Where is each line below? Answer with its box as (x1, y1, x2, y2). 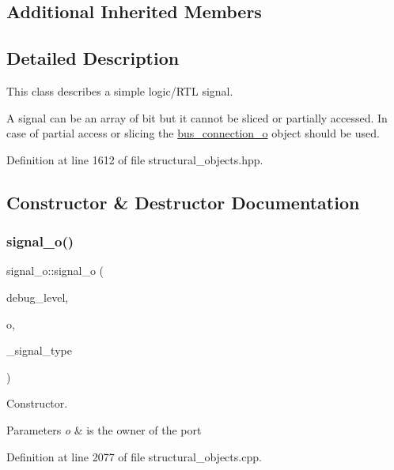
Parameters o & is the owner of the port (6, 421, 202, 438)
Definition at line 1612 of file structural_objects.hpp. (6, 151, 263, 167)
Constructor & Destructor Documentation (6, 190, 360, 214)
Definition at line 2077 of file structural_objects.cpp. (6, 448, 262, 464)
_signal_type (6, 342, 72, 359)
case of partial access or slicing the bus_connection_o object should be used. (6, 125, 380, 141)
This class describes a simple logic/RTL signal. (6, 82, 233, 99)
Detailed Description (6, 46, 180, 70)
